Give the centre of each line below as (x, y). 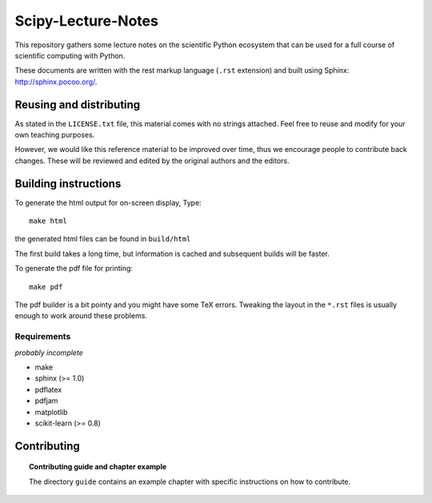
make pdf (46, 287)
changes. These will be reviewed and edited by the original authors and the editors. (152, 161)
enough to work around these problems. (81, 316)
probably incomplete (49, 353)
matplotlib (51, 412)
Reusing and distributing (78, 104)
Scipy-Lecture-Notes (87, 21)
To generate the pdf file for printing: (74, 269)
